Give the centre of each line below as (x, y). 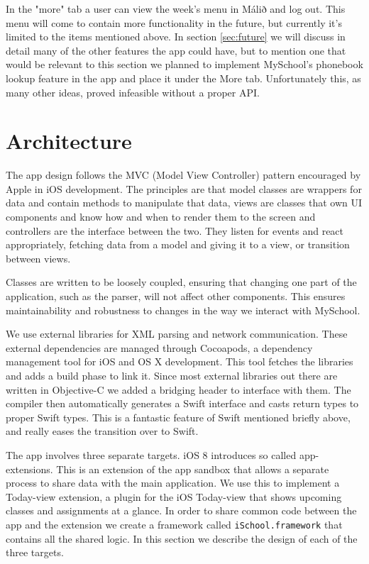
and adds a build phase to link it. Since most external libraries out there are (172, 375)
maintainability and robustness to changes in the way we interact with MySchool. (183, 310)
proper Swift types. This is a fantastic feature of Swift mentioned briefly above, (178, 417)
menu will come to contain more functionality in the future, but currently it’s (174, 22)
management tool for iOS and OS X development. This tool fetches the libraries (180, 361)
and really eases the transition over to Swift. (102, 431)
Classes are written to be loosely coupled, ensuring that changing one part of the (181, 282)
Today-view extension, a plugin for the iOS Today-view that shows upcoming (174, 496)
